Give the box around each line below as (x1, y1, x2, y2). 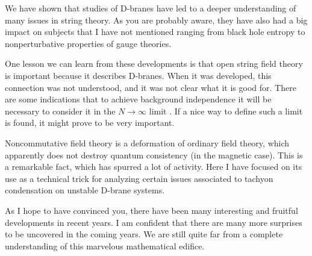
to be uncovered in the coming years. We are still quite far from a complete (5, 228, 283, 240)
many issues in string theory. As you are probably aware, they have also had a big (5, 13, 308, 26)
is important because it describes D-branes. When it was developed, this (5, 69, 272, 81)
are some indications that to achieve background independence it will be (5, 93, 272, 105)
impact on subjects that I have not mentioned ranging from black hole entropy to (5, 25, 305, 38)
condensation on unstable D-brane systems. (5, 184, 165, 196)
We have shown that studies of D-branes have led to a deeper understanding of (5, 2, 296, 14)
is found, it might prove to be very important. (5, 116, 175, 129)
